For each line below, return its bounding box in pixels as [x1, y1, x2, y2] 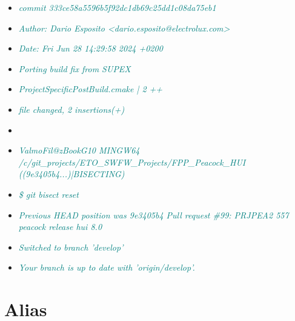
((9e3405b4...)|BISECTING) [18, 167, 125, 180]
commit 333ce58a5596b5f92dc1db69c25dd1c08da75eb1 [18, 1, 216, 13]
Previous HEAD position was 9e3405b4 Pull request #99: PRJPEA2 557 [18, 208, 289, 221]
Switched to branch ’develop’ [18, 240, 124, 253]
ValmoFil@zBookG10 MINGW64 [18, 144, 140, 157]
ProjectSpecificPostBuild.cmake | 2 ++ [18, 83, 163, 95]
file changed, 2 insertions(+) [18, 103, 125, 115]
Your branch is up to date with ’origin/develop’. [18, 261, 195, 274]
